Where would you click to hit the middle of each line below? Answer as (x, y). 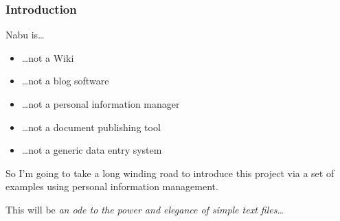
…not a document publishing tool (91, 127)
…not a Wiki (48, 57)
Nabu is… (25, 35)
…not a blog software (65, 81)
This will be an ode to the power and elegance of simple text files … (145, 209)
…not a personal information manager (101, 104)
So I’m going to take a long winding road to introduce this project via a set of (170, 173)
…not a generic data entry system (92, 150)
